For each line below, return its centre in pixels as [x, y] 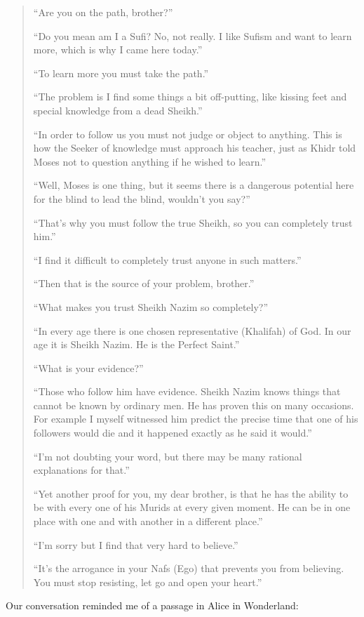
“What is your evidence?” [88, 367]
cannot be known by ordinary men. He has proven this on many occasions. [194, 405]
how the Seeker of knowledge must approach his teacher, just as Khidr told [195, 148]
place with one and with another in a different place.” [148, 521]
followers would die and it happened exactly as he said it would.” [173, 433]
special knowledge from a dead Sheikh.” [118, 110]
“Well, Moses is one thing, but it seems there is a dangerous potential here [194, 185]
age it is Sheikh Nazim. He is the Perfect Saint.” [136, 344]
